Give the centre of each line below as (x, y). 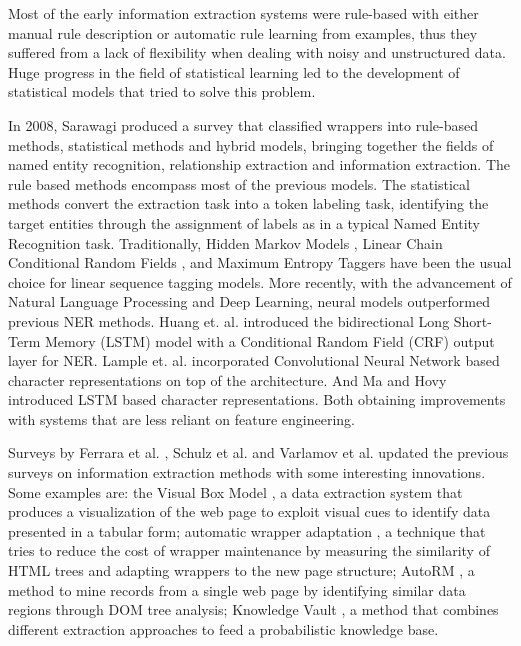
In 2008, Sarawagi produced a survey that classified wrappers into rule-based (243, 124)
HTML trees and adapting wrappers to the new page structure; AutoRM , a (241, 570)
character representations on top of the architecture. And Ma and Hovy (227, 379)
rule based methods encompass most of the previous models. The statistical (239, 183)
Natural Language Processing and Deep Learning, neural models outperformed (249, 301)
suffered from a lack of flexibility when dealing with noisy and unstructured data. (257, 52)
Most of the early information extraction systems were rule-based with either (243, 13)
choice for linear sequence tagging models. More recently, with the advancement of (260, 281)
